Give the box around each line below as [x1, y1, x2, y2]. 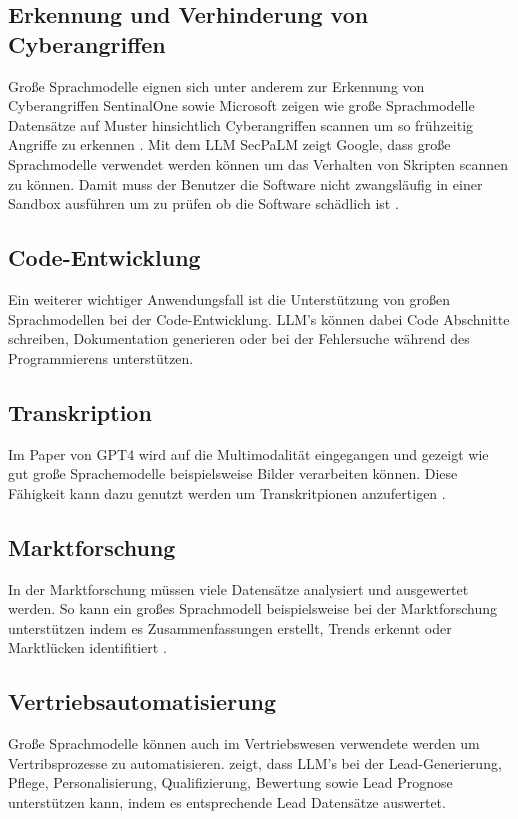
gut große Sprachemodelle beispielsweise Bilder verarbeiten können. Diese [8, 463, 458, 484]
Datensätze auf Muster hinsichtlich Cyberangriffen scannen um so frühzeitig [8, 114, 474, 135]
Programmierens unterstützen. [8, 347, 194, 368]
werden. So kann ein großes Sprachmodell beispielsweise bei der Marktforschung [8, 598, 498, 619]
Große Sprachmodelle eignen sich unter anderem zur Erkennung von [8, 75, 425, 96]
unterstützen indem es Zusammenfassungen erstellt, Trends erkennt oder [8, 617, 452, 638]
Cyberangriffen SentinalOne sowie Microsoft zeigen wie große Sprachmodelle [8, 95, 475, 116]
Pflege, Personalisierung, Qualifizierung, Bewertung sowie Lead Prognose [8, 772, 453, 793]
